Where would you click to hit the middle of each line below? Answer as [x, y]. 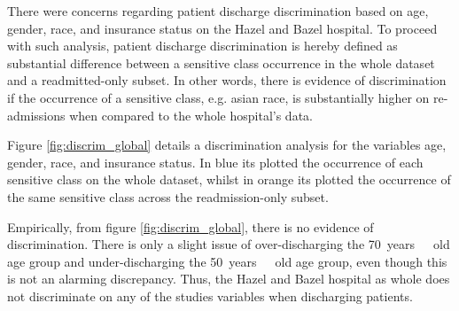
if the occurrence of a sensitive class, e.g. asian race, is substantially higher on [218, 97]
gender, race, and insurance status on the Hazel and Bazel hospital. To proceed [222, 28]
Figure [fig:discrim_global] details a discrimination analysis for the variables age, [227, 145]
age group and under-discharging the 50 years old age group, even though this [227, 261]
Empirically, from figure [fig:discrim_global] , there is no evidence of [191, 226]
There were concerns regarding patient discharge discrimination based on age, [218, 11]
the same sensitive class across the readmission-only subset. [168, 196]
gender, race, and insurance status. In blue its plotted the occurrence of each [215, 162]
